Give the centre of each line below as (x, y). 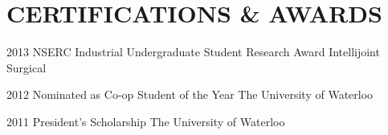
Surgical (27, 67)
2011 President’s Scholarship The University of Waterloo (146, 121)
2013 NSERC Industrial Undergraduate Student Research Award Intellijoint (193, 52)
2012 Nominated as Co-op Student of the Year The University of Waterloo (190, 94)
